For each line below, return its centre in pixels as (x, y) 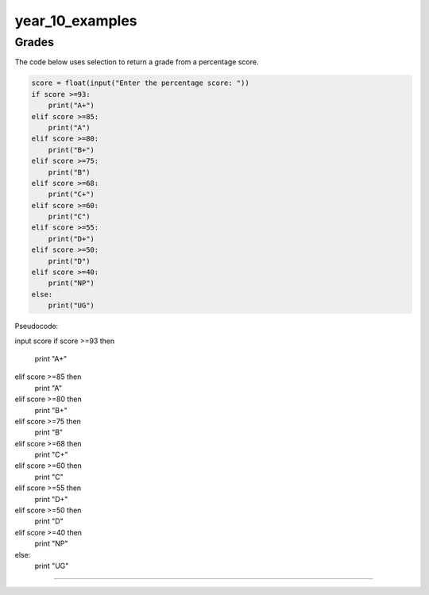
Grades (35, 42)
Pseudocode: (37, 326)
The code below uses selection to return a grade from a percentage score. (137, 62)
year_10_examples (76, 21)
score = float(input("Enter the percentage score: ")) (140, 83)
